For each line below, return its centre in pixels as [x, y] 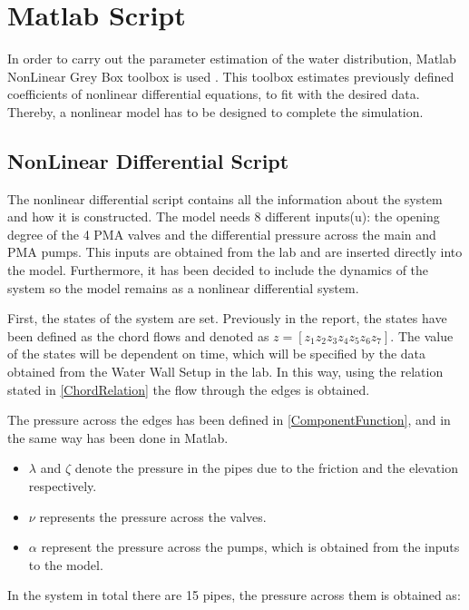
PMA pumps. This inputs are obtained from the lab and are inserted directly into [235, 252]
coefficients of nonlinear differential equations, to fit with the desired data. [214, 94]
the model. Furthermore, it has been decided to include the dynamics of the [218, 270]
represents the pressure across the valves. [153, 516]
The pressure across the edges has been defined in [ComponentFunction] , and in [229, 420]
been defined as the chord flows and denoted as [138, 335]
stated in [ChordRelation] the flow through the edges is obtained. [189, 389]
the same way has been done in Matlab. [118, 437]
